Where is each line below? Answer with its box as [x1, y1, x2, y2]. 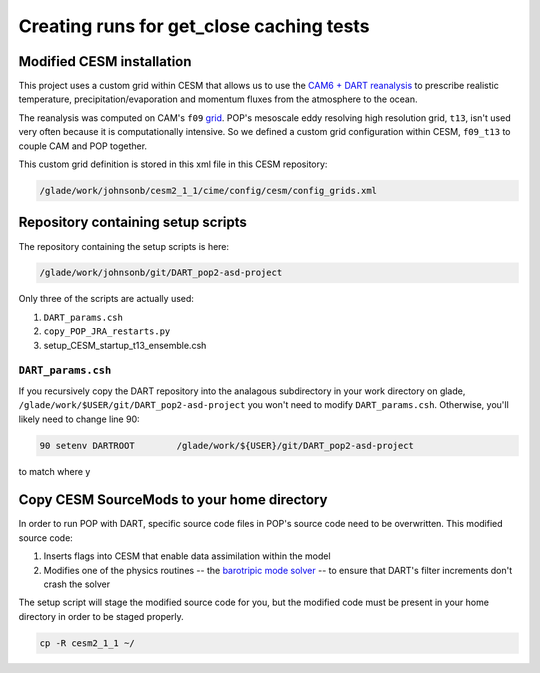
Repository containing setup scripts [18, 214, 247, 231]
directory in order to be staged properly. [18, 610, 184, 622]
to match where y [18, 465, 91, 477]
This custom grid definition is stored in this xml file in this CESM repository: [18, 158, 328, 170]
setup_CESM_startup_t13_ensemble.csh [43, 339, 207, 351]
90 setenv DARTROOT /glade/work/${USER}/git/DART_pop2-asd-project [39, 440, 415, 451]
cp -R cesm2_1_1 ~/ [39, 637, 135, 649]
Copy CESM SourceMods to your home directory [18, 491, 328, 509]
